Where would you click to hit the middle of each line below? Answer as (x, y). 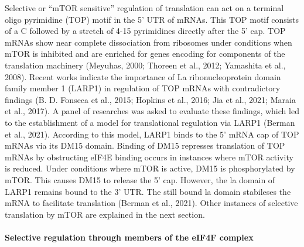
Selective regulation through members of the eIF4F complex (129, 237)
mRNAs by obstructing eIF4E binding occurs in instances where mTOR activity (149, 157)
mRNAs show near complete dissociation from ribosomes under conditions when (148, 42)
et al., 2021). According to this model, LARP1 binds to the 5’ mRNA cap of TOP (152, 134)
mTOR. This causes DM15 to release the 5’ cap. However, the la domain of (140, 179)
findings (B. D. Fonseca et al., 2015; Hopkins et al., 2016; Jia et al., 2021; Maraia (150, 99)
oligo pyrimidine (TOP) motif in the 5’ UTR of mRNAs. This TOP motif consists (152, 19)
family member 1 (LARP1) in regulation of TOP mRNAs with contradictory (143, 88)
